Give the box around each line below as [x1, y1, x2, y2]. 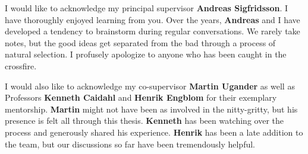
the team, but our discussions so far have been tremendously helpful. [5, 137, 255, 150]
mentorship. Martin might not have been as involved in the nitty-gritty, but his [5, 102, 298, 115]
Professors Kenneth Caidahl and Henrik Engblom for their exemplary [5, 91, 277, 104]
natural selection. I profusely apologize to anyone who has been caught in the [5, 48, 287, 60]
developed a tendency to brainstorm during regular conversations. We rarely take [5, 25, 300, 37]
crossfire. [5, 59, 37, 72]
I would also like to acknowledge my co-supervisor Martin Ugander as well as [5, 79, 295, 92]
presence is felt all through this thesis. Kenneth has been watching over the [5, 114, 284, 127]
